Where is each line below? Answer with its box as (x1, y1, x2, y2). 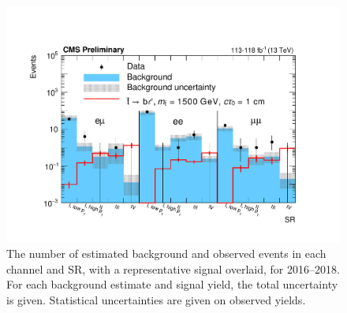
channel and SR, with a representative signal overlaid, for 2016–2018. (6, 260, 340, 277)
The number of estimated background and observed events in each (6, 245, 326, 262)
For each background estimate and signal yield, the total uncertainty (6, 276, 338, 293)
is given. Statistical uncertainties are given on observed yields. (6, 292, 306, 308)
